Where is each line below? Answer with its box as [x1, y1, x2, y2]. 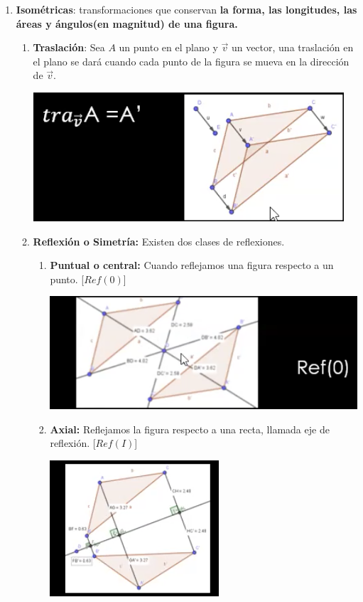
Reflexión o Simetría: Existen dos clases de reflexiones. [33, 233, 285, 248]
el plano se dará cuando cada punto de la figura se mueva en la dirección [33, 53, 350, 68]
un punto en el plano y [119, 40, 218, 55]
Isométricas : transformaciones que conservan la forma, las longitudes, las [16, 2, 357, 16]
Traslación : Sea [33, 40, 105, 55]
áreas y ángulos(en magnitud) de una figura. [16, 16, 238, 31]
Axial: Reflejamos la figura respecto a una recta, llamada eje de [50, 421, 330, 436]
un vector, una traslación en [231, 40, 354, 55]
